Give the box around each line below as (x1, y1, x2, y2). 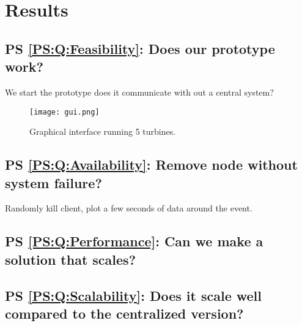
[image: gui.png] (29, 107, 100, 116)
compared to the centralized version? (5, 303, 244, 322)
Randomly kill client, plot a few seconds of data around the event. (5, 202, 252, 214)
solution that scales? (5, 249, 136, 268)
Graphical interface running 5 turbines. (29, 125, 176, 138)
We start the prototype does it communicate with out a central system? (5, 85, 274, 98)
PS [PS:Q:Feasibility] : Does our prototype (5, 39, 275, 58)
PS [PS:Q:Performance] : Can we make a (5, 232, 263, 251)
